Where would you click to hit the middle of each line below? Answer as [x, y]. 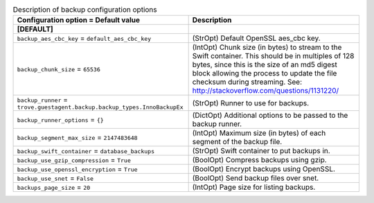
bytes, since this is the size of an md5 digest [265, 64]
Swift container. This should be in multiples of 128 [273, 56]
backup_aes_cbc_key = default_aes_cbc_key [84, 38]
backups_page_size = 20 [54, 187]
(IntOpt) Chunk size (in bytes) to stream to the [267, 47]
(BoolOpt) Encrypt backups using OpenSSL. [264, 169]
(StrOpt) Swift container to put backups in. [261, 151]
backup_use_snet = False [55, 178]
